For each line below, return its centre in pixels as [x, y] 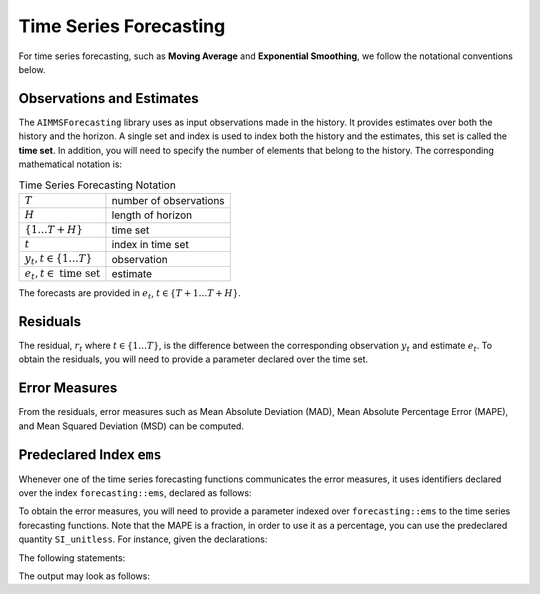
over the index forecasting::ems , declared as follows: [135, 493]
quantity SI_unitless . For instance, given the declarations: [143, 539]
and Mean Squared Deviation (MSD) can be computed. [131, 426]
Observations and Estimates [108, 98]
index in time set [150, 245]
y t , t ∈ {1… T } [58, 259]
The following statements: [72, 557]
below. [32, 69]
